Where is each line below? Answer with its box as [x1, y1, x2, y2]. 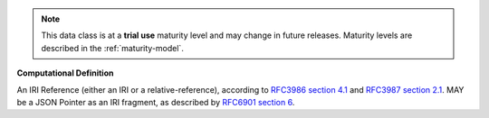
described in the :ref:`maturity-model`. [41, 42, 185, 53]
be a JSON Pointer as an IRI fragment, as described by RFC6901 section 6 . [16, 96, 295, 107]
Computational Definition [16, 68, 114, 78]
